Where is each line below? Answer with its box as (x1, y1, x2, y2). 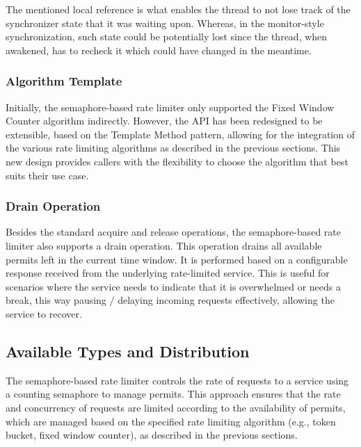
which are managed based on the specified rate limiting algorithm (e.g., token (6, 414, 336, 428)
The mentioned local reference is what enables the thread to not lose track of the (6, 2, 351, 16)
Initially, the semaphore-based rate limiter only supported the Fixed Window (6, 99, 335, 114)
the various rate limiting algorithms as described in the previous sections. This (6, 140, 341, 155)
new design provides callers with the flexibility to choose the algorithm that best (6, 154, 348, 168)
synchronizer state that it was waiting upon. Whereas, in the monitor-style (6, 15, 324, 30)
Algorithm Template (6, 72, 122, 90)
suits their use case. (6, 168, 89, 182)
